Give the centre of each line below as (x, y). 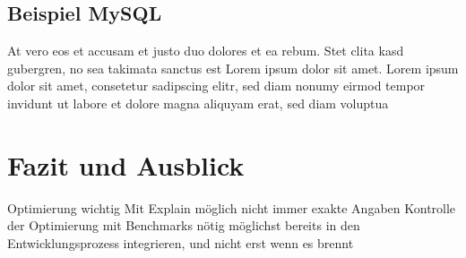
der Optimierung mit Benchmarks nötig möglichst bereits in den (184, 225)
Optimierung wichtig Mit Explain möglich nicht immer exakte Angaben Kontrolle (232, 207)
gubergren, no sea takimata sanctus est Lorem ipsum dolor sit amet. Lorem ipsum (233, 68)
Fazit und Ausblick (126, 164)
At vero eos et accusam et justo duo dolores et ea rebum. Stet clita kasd (206, 51)
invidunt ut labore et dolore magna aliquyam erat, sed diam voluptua (198, 103)
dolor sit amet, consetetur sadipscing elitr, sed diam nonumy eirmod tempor (216, 86)
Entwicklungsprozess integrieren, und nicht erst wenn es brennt (181, 242)
